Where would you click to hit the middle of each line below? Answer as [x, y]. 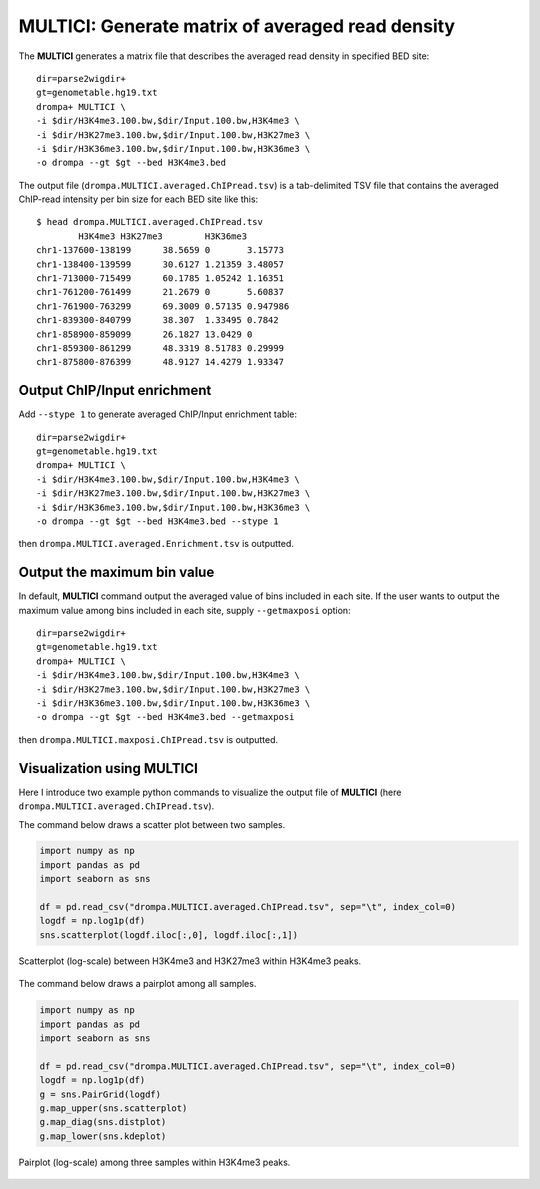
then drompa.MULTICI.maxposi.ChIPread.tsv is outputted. [148, 739]
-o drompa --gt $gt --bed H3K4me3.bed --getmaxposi [165, 717]
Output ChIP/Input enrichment [115, 390]
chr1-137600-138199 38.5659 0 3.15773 [160, 250]
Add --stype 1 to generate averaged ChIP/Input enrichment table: [158, 414]
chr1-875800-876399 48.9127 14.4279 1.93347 [160, 362]
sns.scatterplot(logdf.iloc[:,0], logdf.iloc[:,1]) [169, 934]
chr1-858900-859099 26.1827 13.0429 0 [144, 334]
